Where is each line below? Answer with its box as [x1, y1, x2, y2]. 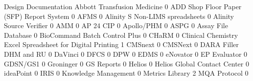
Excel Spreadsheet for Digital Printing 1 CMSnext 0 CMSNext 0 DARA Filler [4, 39, 239, 49]
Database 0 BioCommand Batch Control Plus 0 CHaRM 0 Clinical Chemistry [4, 30, 238, 40]
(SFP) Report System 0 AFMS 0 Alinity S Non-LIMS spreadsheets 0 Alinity [4, 11, 234, 21]
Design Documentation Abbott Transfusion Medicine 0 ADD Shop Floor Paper [4, 1, 242, 11]
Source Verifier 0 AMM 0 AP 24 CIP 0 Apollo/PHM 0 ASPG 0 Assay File [4, 20, 228, 31]
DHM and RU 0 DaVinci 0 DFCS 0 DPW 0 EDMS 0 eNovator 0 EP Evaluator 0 [4, 49, 248, 59]
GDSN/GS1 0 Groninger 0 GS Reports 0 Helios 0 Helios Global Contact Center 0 [4, 58, 249, 68]
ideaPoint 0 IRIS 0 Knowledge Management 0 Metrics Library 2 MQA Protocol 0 [4, 68, 249, 78]
